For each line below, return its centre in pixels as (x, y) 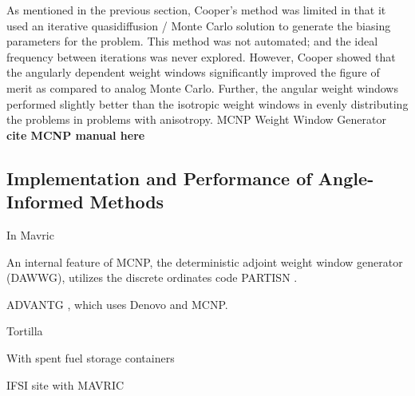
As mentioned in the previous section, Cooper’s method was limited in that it (196, 10)
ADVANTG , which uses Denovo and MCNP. (117, 304)
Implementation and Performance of (159, 178)
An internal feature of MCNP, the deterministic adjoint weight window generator (205, 261)
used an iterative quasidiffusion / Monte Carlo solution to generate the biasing (199, 25)
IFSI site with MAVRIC (65, 384)
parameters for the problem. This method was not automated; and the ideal (192, 41)
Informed (45, 202)
